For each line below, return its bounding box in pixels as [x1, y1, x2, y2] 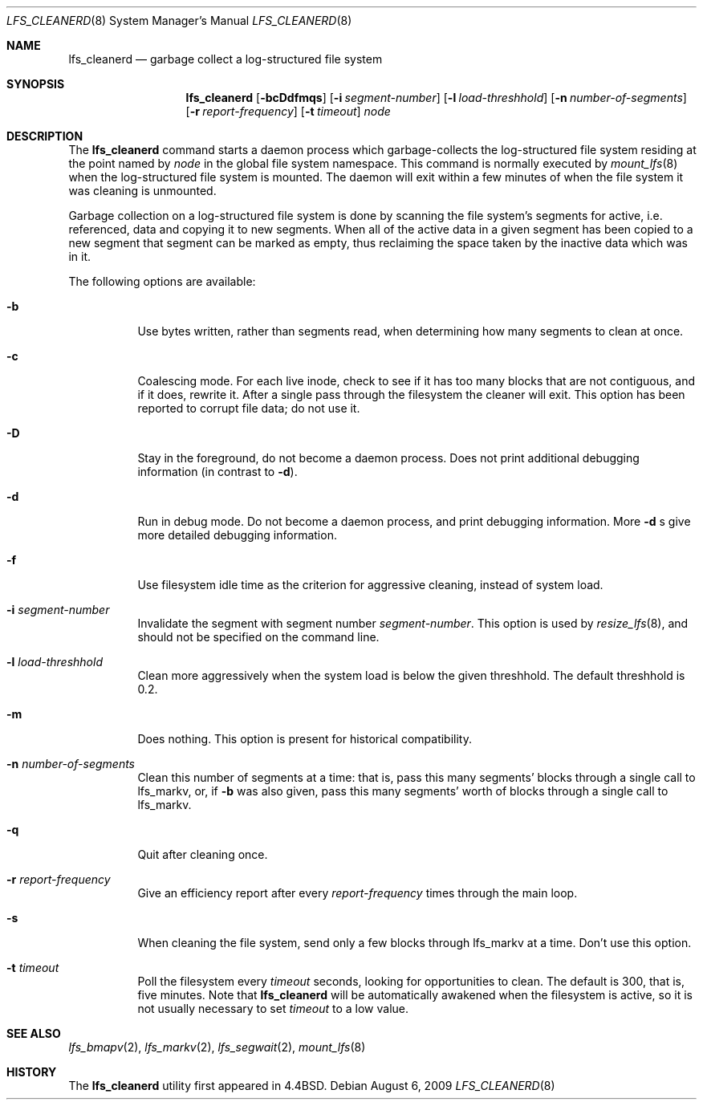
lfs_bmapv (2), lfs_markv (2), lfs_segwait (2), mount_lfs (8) [68, 1040, 366, 1054]
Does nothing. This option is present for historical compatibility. [137, 732, 472, 746]
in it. [68, 250, 91, 263]
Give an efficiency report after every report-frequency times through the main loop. [137, 886, 578, 900]
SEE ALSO [6, 1027, 61, 1040]
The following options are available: [68, 274, 256, 288]
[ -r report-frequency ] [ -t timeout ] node [185, 104, 391, 118]
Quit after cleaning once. [137, 848, 268, 861]
